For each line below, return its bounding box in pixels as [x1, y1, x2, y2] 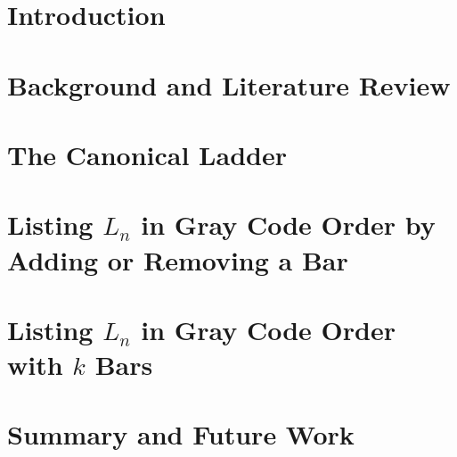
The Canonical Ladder [7, 136, 287, 172]
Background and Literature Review [7, 66, 451, 103]
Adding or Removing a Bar [7, 241, 348, 278]
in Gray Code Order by [141, 206, 436, 243]
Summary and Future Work [7, 416, 355, 453]
